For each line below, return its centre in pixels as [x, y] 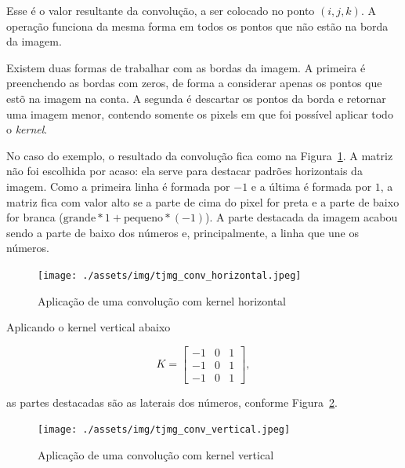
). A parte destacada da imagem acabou [302, 217]
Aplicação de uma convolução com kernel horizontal [162, 300]
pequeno [143, 219]
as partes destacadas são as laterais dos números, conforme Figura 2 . [172, 402]
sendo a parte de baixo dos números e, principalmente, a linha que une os [183, 232]
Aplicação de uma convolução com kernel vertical [156, 455]
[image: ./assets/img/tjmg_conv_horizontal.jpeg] [170, 275]
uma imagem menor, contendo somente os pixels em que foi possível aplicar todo [200, 113]
